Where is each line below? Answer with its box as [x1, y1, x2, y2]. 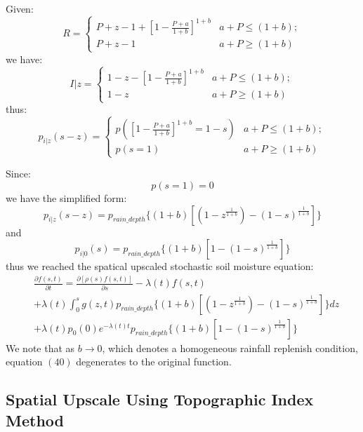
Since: [6, 166, 31, 181]
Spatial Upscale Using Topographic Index [6, 389, 314, 410]
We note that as [6, 340, 75, 355]
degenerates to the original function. [76, 354, 232, 369]
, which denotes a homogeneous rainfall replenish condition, [102, 340, 358, 355]
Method [6, 409, 64, 431]
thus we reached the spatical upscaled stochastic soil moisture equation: [6, 259, 314, 274]
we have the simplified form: [6, 191, 127, 205]
